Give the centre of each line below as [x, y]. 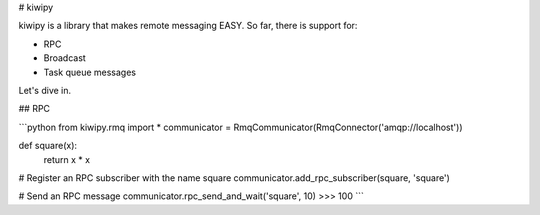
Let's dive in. [45, 90]
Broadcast [65, 58]
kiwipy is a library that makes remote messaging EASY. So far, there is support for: [188, 26]
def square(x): [48, 146]
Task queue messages [90, 72]
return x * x [66, 159]
